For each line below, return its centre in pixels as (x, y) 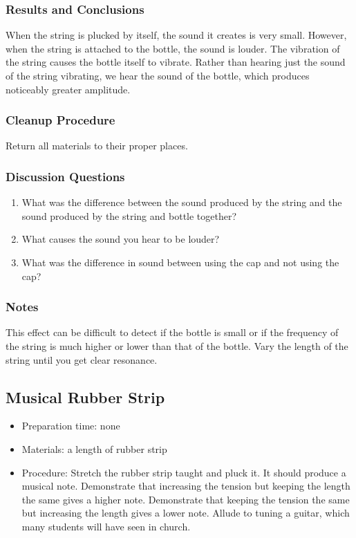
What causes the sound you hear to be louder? (121, 239)
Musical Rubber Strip (85, 397)
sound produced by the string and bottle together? (129, 215)
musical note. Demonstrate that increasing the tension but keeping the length (186, 486)
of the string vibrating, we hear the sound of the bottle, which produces (158, 75)
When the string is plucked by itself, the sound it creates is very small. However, (176, 35)
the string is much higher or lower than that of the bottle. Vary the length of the (177, 346)
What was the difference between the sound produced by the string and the (182, 202)
